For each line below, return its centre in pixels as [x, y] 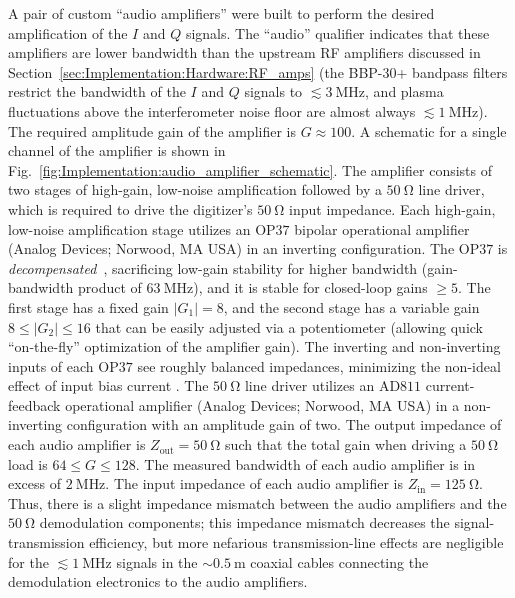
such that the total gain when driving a [346, 444]
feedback [34, 404]
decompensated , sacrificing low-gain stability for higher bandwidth [213, 267]
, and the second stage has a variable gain [351, 306]
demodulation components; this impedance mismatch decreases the [244, 522]
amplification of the [68, 32]
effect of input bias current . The [108, 385]
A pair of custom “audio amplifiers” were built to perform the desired [221, 13]
